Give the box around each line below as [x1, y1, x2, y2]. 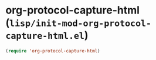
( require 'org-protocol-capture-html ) [5, 48, 100, 54]
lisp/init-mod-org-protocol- [9, 18, 152, 29]
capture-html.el [5, 31, 84, 42]
